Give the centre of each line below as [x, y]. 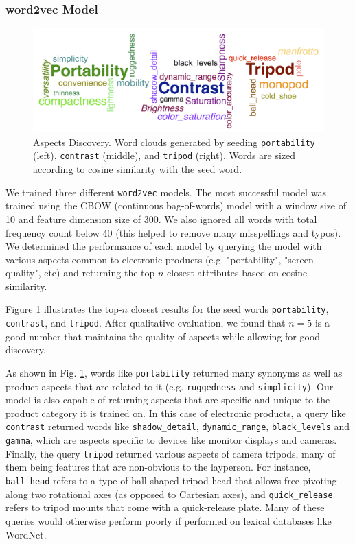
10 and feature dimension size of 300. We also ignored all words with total [161, 218]
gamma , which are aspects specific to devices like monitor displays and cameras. [171, 440]
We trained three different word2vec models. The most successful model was [166, 192]
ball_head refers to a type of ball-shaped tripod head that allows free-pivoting [171, 481]
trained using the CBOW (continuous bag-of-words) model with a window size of [176, 205]
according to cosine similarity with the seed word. [138, 169]
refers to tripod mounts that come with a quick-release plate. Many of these [165, 507]
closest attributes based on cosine [237, 273]
